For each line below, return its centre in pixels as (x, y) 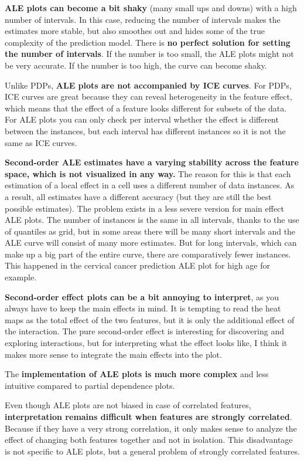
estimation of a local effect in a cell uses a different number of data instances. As (150, 185)
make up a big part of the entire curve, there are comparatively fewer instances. (148, 254)
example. (21, 277)
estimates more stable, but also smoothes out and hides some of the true (135, 31)
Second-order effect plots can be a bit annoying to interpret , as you (142, 296)
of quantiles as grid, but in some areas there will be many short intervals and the (150, 231)
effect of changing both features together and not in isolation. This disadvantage (149, 440)
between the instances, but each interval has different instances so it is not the (145, 130)
